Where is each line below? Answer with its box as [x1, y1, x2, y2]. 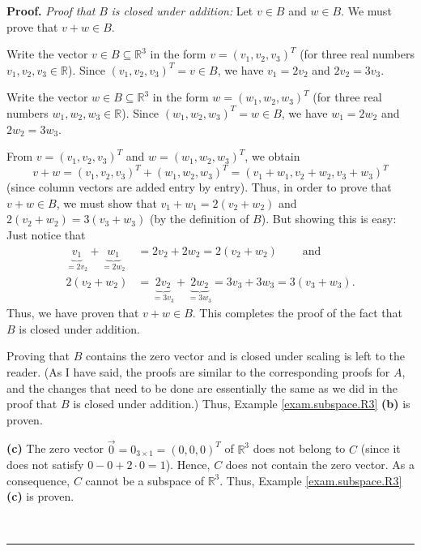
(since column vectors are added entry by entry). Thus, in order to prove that [6, 179, 392, 196]
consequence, [6, 471, 70, 489]
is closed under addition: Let [111, 2, 253, 19]
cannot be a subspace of [85, 471, 204, 489]
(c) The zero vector [6, 440, 104, 457]
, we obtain [245, 148, 300, 165]
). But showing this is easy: [261, 210, 397, 227]
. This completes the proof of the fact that [192, 304, 402, 321]
